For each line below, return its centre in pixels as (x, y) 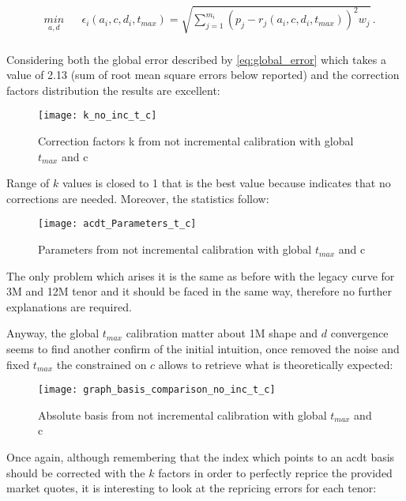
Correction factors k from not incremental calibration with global (196, 141)
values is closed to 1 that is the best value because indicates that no (226, 183)
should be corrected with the (76, 472)
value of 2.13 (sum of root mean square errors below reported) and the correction (203, 75)
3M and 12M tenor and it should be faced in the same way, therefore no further (199, 291)
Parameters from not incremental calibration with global (175, 249)
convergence (359, 333)
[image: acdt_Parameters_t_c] (117, 224)
